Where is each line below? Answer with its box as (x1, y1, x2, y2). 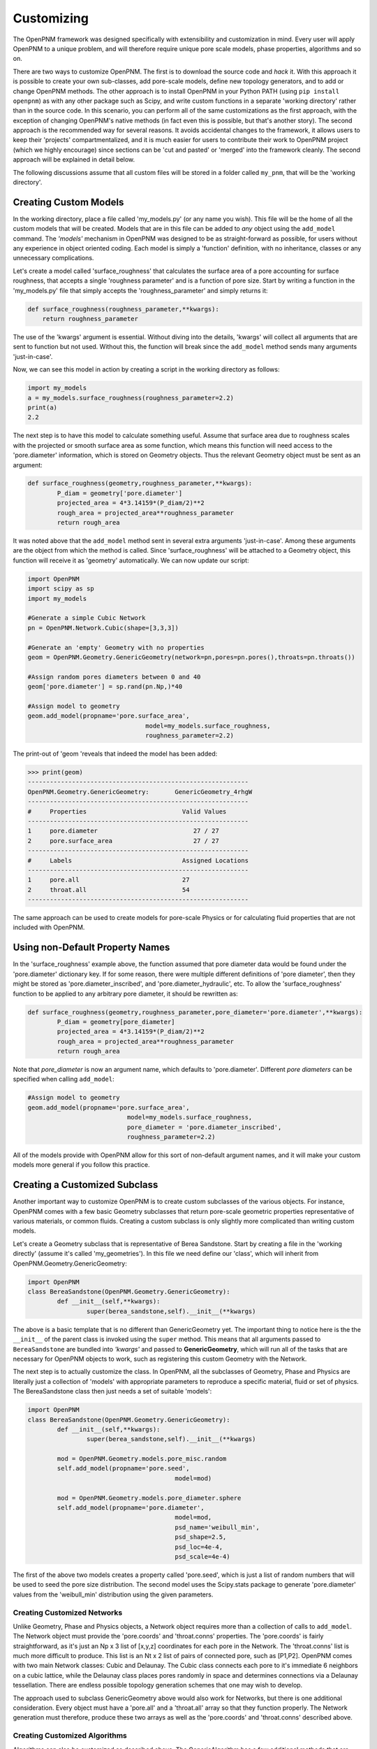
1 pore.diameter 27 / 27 (27, 827, 219, 835)
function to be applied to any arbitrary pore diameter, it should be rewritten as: (13, 989, 239, 998)
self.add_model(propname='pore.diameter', (57, 1504, 205, 1512)
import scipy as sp (27, 585, 94, 593)
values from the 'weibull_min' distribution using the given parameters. (13, 1590, 214, 1599)
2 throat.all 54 (27, 886, 190, 893)
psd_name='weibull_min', (175, 1523, 260, 1531)
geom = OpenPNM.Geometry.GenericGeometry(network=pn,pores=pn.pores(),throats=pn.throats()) (27, 653, 355, 661)
